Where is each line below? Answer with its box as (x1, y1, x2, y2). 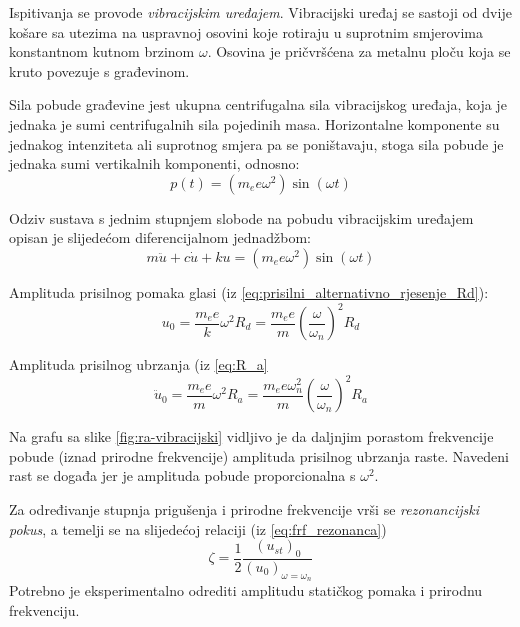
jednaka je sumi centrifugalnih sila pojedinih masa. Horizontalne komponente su (9, 113, 500, 134)
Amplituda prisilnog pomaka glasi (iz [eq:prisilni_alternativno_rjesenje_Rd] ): (9, 281, 489, 302)
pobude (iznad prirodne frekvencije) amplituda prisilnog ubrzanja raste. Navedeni (9, 445, 509, 466)
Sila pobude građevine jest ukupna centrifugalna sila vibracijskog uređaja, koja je (9, 94, 507, 115)
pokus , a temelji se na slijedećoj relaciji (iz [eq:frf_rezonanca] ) (9, 518, 387, 539)
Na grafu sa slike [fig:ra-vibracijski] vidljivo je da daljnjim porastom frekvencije (9, 426, 494, 447)
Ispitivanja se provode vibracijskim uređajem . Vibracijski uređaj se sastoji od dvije (9, 2, 512, 22)
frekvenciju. (9, 599, 80, 620)
